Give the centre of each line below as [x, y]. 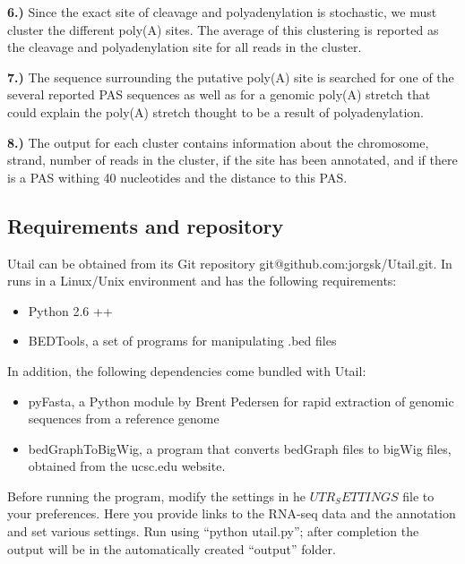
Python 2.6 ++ [70, 310]
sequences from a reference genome [124, 419]
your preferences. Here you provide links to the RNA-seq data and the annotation [232, 513]
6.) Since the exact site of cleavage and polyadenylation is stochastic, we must [222, 12]
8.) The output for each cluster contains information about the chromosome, [218, 142]
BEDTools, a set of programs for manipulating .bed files [182, 341]
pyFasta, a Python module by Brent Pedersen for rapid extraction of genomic [241, 401]
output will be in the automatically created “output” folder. [172, 548]
